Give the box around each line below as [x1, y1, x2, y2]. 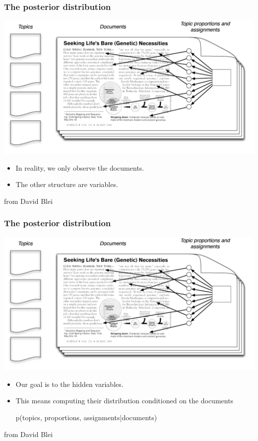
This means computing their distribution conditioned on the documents [15, 395, 234, 406]
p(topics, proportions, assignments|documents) [15, 412, 157, 423]
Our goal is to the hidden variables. [15, 378, 124, 389]
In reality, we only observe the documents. [15, 162, 144, 173]
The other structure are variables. [15, 179, 118, 189]
